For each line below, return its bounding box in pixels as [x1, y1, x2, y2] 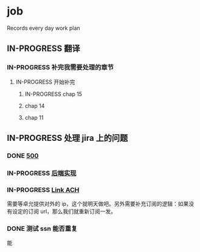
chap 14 [24, 102, 45, 109]
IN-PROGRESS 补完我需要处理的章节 [7, 63, 114, 72]
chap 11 [24, 114, 44, 121]
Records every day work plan [7, 24, 81, 32]
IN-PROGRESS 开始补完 [15, 78, 75, 86]
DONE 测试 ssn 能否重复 [7, 225, 78, 233]
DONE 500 [7, 151, 39, 160]
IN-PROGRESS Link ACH [7, 185, 80, 194]
